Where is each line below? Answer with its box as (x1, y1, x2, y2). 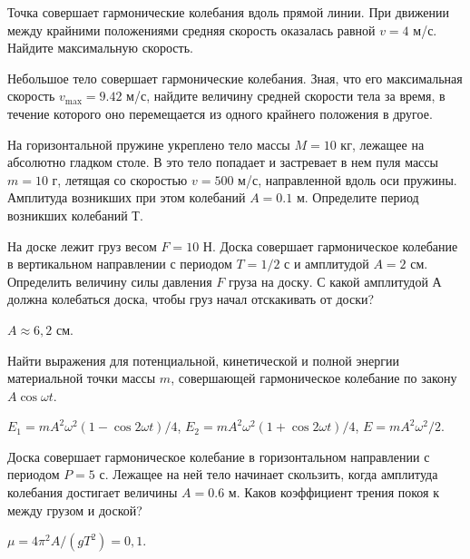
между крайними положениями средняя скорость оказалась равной (7, 20, 376, 39)
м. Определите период (296, 188, 419, 207)
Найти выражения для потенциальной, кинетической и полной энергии (7, 350, 399, 369)
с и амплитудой (284, 254, 369, 273)
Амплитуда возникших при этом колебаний (7, 188, 246, 207)
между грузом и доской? (7, 500, 142, 519)
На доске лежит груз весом (7, 236, 157, 255)
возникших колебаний (7, 205, 128, 224)
